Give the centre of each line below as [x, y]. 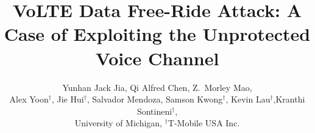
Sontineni [154, 111]
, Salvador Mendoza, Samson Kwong [155, 99]
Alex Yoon [29, 99]
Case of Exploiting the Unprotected [157, 34]
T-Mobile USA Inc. [204, 123]
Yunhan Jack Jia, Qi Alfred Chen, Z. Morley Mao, [157, 87]
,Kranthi [289, 99]
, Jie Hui [68, 99]
